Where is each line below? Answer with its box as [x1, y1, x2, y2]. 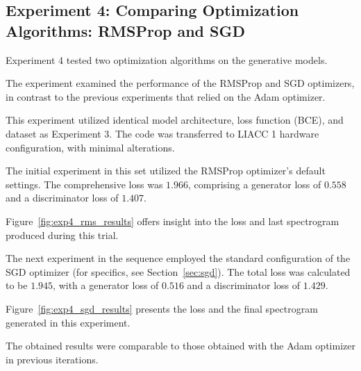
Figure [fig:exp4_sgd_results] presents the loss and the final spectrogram [6, 301, 318, 315]
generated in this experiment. [6, 315, 131, 329]
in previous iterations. [6, 352, 99, 366]
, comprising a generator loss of [187, 176, 321, 191]
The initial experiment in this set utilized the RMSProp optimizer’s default [6, 163, 326, 178]
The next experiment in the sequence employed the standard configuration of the [6, 251, 351, 265]
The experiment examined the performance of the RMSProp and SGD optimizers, [6, 76, 355, 90]
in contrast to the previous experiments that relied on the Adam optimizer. [6, 89, 326, 104]
